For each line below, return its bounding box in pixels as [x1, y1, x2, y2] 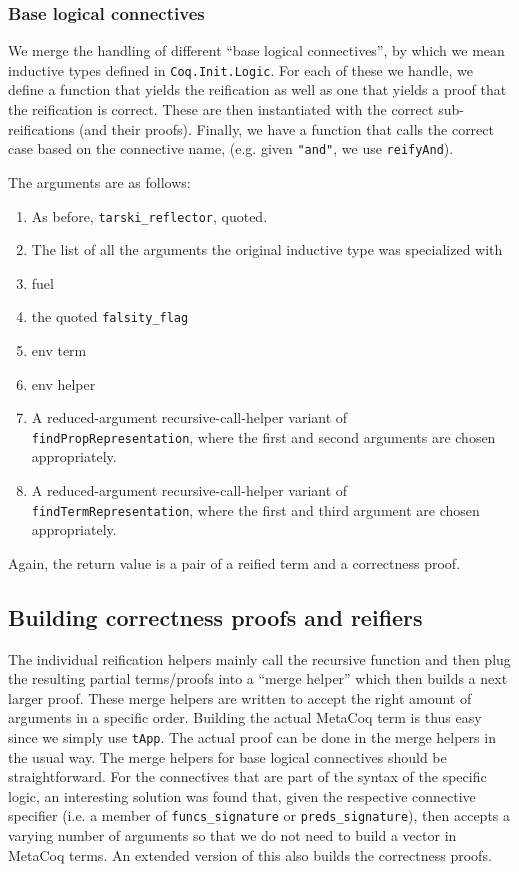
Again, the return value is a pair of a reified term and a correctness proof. [8, 552, 461, 573]
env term [31, 340, 87, 360]
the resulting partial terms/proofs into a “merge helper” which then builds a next [8, 668, 508, 689]
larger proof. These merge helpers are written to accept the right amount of [8, 687, 472, 708]
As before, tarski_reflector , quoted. [31, 205, 268, 226]
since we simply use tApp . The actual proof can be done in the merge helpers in [8, 727, 496, 748]
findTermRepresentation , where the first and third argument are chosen [31, 499, 480, 520]
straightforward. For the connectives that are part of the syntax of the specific [8, 766, 487, 787]
